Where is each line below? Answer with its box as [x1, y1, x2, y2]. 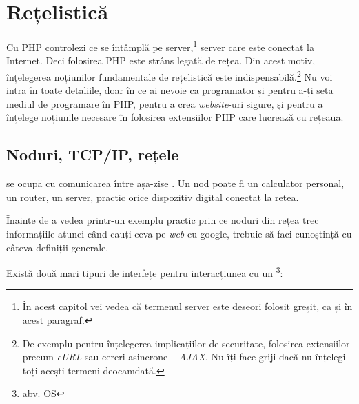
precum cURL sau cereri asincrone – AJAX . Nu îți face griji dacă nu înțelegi [22, 349, 346, 364]
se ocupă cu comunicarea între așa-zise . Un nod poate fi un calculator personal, [6, 176, 345, 191]
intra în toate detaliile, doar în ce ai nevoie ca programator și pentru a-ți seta [6, 83, 334, 97]
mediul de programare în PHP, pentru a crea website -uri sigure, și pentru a [6, 96, 323, 110]
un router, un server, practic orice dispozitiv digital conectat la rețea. [6, 189, 299, 204]
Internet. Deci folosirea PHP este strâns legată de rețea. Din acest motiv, [6, 53, 316, 68]
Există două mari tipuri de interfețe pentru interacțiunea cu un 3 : [6, 264, 283, 280]
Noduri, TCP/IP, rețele [6, 144, 179, 165]
